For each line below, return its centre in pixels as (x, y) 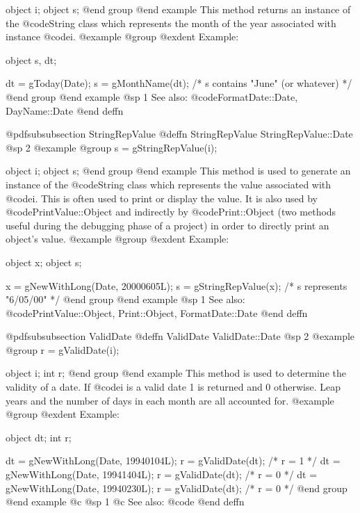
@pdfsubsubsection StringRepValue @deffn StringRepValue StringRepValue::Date (179, 134)
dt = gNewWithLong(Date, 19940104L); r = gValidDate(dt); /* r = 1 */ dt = (173, 461)
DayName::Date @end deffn (65, 110)
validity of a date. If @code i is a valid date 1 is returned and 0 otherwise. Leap (173, 387)
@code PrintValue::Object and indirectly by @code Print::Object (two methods (171, 212)
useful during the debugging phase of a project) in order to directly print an (167, 225)
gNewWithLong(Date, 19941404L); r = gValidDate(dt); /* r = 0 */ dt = (162, 474)
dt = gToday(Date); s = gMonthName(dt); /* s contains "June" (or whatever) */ (179, 83)
